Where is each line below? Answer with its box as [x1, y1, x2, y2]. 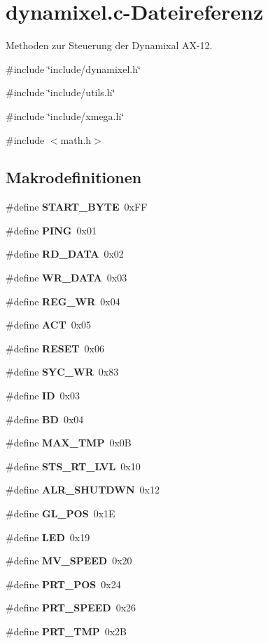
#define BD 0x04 [6, 411, 84, 426]
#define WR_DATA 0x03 [6, 270, 127, 285]
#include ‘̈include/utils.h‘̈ [6, 85, 115, 100]
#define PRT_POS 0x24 [6, 576, 121, 591]
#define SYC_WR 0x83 [6, 364, 119, 379]
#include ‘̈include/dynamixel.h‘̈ [6, 61, 141, 76]
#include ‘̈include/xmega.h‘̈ [6, 108, 125, 123]
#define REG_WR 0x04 [6, 293, 120, 308]
